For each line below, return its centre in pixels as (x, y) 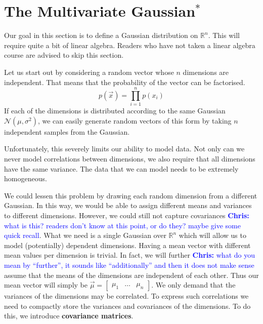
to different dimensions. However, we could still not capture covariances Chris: (127, 215)
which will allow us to (212, 235)
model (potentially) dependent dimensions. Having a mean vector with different (127, 245)
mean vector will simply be (46, 285)
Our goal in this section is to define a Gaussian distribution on (101, 35)
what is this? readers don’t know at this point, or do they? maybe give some (122, 225)
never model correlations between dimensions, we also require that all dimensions (130, 158)
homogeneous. (26, 178)
